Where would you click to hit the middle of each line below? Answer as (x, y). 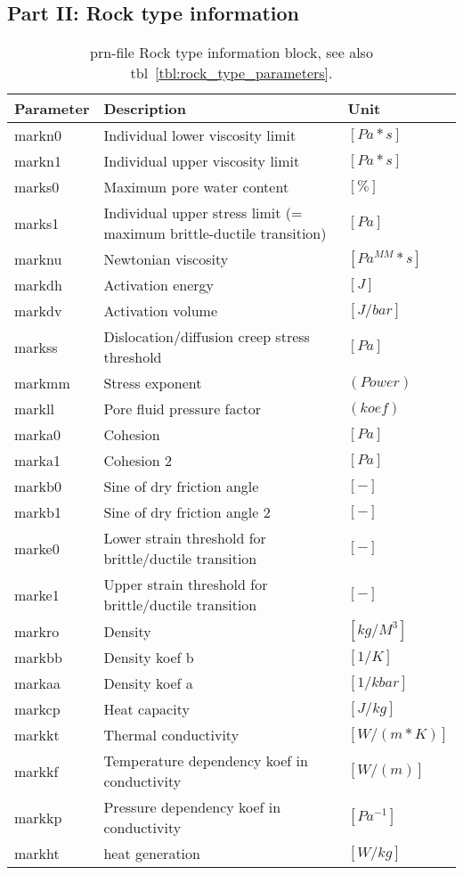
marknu (38, 259)
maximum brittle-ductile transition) (215, 233)
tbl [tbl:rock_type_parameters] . (231, 73)
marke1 (37, 594)
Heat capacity (146, 709)
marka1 (38, 461)
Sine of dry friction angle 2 (187, 512)
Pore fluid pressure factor (183, 409)
